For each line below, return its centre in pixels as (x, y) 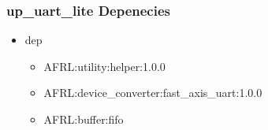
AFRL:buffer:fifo (84, 119)
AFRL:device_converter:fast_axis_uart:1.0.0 (153, 93)
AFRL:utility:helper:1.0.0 (104, 66)
